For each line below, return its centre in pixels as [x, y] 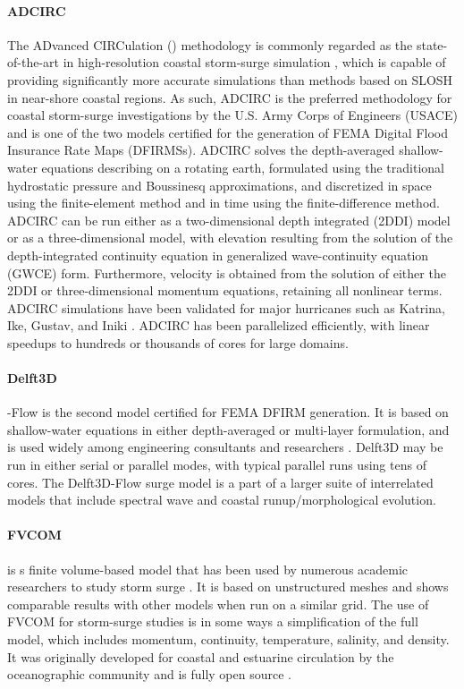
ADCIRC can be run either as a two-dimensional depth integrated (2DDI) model [229, 220]
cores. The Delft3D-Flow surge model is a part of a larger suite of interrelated [220, 482]
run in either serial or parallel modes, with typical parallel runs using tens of [217, 465]
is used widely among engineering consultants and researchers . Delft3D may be [225, 447]
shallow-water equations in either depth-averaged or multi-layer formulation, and [228, 429]
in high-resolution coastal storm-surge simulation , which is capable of [254, 62]
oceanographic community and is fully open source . [149, 674]
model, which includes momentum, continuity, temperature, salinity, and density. [228, 639]
